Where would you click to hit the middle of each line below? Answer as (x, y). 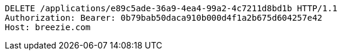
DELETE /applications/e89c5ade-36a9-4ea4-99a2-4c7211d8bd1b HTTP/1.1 (171, 8)
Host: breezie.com (48, 27)
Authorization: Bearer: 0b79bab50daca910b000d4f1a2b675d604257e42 (164, 18)
